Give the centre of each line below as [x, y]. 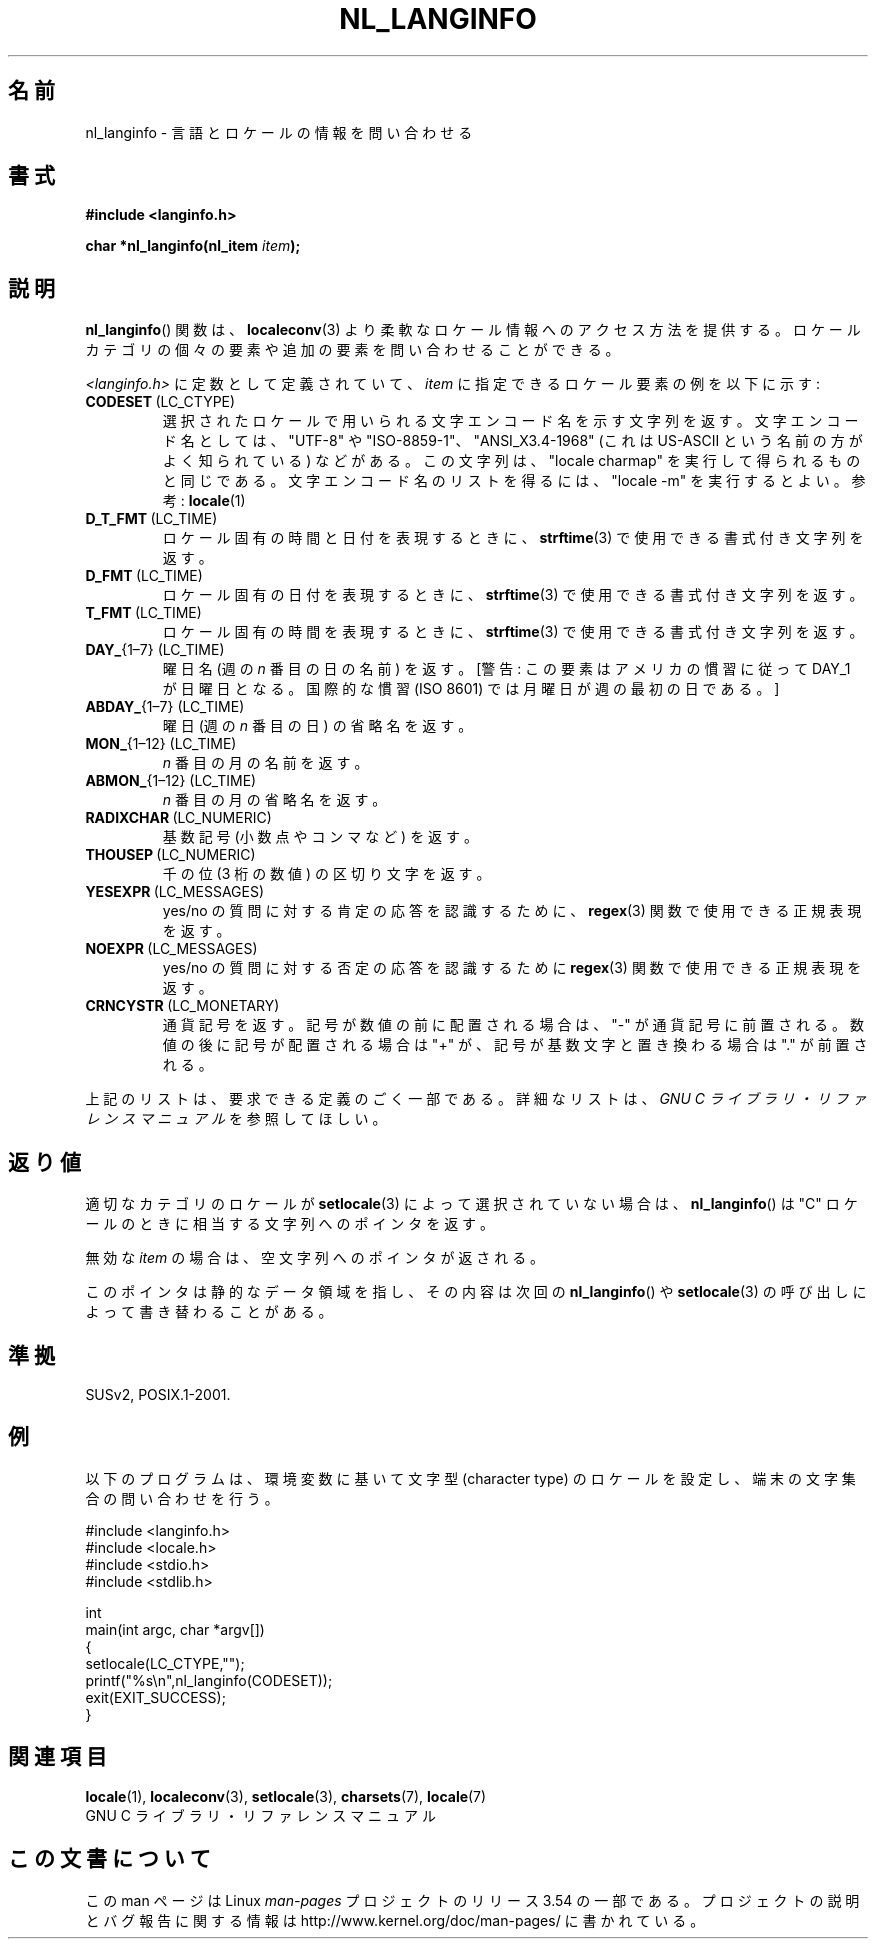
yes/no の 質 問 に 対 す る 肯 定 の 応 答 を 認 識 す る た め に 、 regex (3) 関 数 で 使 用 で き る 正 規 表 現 [512, 911]
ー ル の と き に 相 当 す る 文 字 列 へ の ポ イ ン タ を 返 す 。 [290, 1224]
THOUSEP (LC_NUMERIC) [170, 855]
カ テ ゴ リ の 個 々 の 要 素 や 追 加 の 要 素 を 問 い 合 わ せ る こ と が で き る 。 [352, 350]
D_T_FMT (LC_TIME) [151, 519]
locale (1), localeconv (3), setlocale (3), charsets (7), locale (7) [286, 1796]
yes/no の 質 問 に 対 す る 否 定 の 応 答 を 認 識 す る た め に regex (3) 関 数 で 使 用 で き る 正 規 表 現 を [512, 968]
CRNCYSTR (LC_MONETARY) [182, 1006]
